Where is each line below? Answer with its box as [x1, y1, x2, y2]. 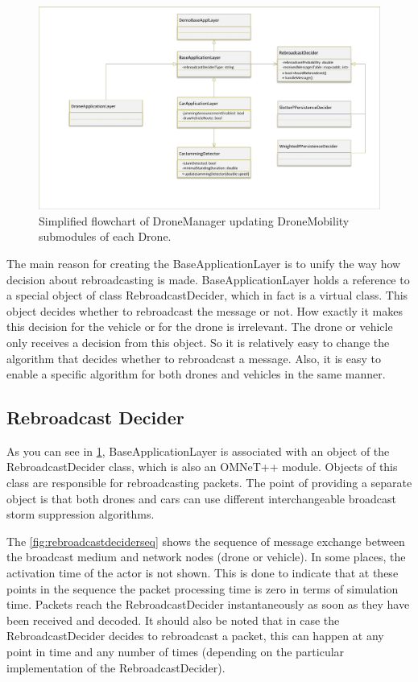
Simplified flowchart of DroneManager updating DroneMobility [39, 212, 350, 229]
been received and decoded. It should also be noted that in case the [6, 611, 340, 628]
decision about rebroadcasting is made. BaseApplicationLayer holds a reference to [6, 271, 410, 287]
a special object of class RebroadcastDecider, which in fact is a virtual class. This [6, 287, 408, 304]
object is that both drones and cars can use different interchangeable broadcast [6, 490, 396, 506]
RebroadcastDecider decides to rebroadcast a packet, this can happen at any [6, 627, 384, 644]
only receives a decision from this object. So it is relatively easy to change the [6, 333, 390, 350]
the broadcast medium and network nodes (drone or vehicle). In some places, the [6, 548, 406, 565]
